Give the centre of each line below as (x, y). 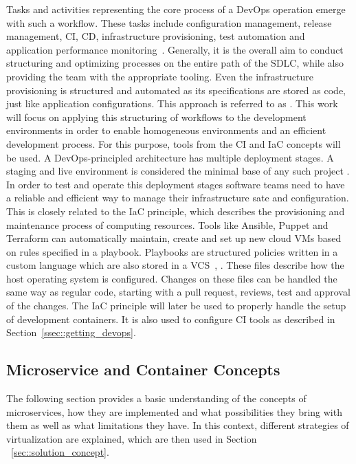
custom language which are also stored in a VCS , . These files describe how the (175, 265)
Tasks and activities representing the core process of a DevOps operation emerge (176, 9)
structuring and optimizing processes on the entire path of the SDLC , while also (175, 63)
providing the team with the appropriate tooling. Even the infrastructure (160, 76)
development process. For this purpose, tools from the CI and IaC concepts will (174, 143)
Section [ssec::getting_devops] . (71, 332)
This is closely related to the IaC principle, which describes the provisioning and (176, 211)
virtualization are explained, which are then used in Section (132, 438)
